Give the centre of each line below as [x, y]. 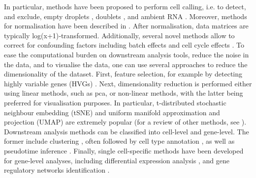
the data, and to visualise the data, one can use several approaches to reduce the [126, 64]
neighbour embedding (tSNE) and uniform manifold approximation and [112, 112]
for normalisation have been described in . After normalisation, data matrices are [126, 26]
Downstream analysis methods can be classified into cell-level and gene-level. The [127, 131]
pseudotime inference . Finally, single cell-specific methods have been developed [124, 150]
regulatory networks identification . [57, 170]
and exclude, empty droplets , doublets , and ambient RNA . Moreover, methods [126, 16]
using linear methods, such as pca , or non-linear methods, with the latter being [124, 93]
